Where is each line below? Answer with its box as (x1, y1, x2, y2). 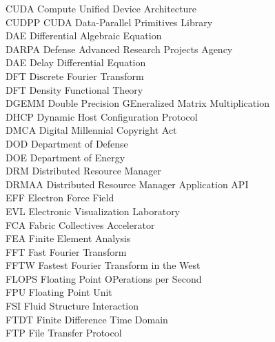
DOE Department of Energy (6, 150, 125, 164)
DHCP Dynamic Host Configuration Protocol (6, 109, 198, 123)
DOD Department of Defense (6, 136, 128, 150)
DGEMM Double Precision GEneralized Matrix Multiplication (6, 96, 269, 110)
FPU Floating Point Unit (6, 285, 112, 299)
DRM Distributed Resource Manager (6, 163, 161, 178)
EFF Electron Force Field (6, 190, 114, 205)
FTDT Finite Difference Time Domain (6, 312, 168, 326)
